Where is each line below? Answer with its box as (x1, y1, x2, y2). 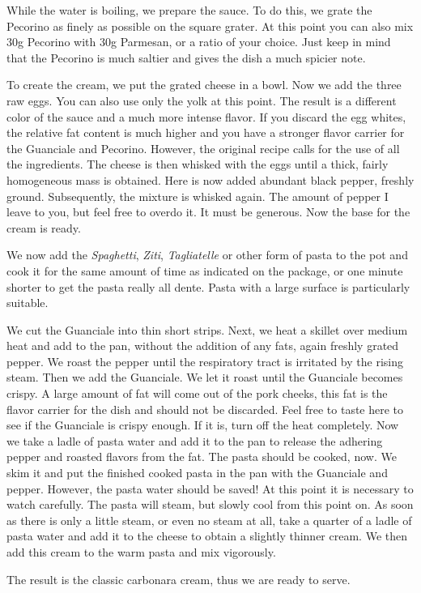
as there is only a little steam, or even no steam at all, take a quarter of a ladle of (6, 511, 412, 528)
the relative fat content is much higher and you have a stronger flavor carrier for (6, 124, 405, 141)
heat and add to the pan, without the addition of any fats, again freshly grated (6, 337, 399, 354)
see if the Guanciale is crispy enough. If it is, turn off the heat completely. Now (6, 416, 399, 433)
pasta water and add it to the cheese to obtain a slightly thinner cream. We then (6, 527, 407, 544)
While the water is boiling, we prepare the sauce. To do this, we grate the (6, 2, 372, 18)
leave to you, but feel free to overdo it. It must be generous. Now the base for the (6, 203, 410, 220)
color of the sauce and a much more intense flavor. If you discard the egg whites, (6, 108, 406, 125)
